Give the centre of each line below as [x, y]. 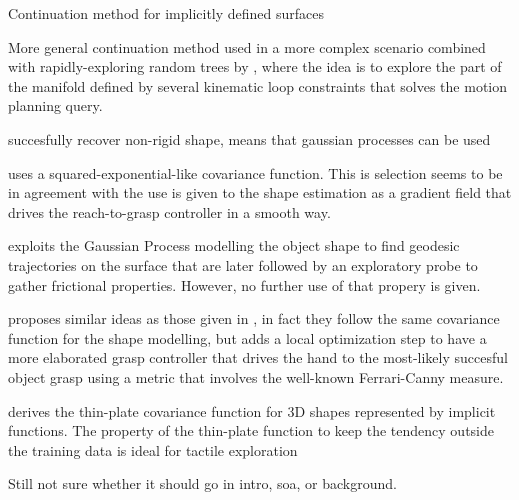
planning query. [55, 105]
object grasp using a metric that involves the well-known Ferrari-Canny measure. [256, 376]
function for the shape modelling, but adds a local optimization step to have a [247, 337]
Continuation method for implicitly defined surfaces [166, 13]
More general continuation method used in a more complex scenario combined [247, 46]
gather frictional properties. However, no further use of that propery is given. [244, 284]
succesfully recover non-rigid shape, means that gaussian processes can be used [249, 138]
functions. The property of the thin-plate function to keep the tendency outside [251, 430]
